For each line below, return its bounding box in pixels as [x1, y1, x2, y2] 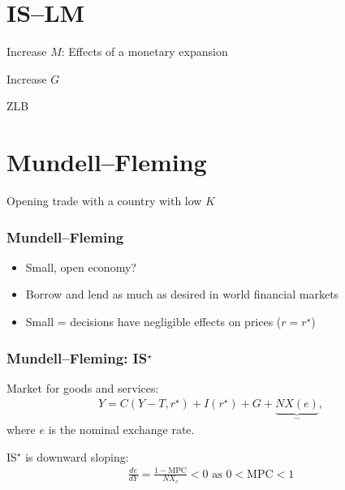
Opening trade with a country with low [6, 192, 202, 209]
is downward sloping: [25, 448, 129, 465]
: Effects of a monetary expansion [61, 43, 228, 60]
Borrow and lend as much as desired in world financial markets [25, 286, 339, 303]
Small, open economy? [25, 258, 136, 275]
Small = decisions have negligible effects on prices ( [25, 313, 282, 330]
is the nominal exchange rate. [48, 420, 195, 437]
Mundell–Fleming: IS [6, 347, 148, 367]
